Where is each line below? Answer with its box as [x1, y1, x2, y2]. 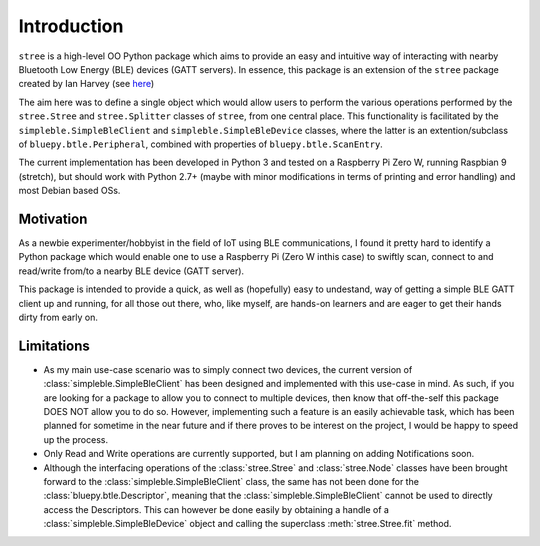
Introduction [18, 15, 124, 37]
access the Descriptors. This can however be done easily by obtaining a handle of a [43, 503, 390, 515]
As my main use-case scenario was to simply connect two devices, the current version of [43, 363, 413, 375]
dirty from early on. [18, 311, 99, 323]
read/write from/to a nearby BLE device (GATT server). [18, 265, 245, 277]
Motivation [18, 210, 88, 227]
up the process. [43, 433, 109, 445]
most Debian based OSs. [18, 185, 121, 197]
